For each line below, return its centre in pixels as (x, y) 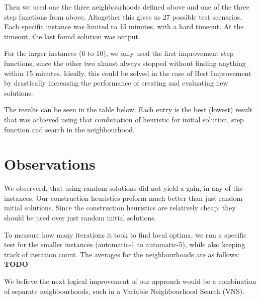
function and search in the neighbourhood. (69, 129)
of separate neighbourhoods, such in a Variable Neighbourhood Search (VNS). (124, 291)
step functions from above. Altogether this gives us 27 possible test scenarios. (123, 16)
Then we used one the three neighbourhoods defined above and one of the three (127, 7)
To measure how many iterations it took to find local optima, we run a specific (125, 234)
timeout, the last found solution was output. (72, 36)
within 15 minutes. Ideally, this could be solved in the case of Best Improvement (128, 73)
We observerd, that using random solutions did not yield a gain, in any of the (123, 188)
